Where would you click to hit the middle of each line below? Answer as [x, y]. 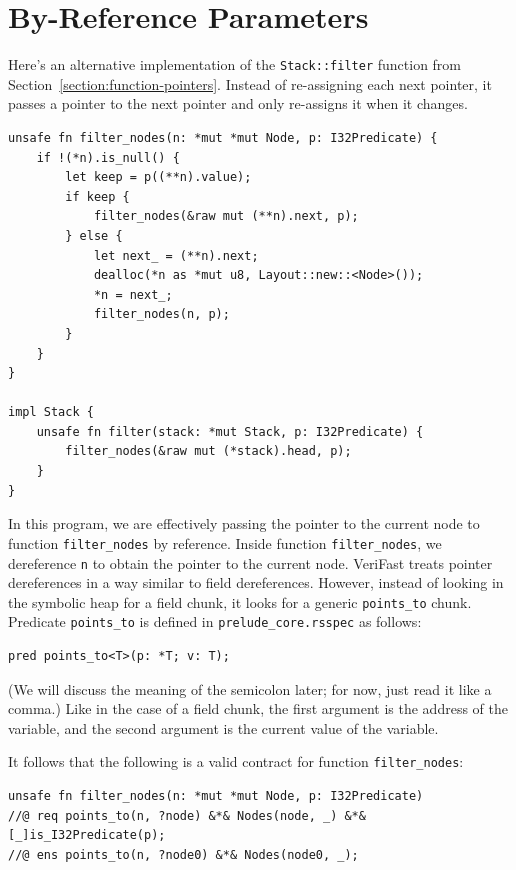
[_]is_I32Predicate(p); [87, 835]
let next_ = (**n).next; [176, 255]
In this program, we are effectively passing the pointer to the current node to [244, 523]
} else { [94, 235]
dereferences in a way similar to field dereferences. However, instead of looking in [256, 582]
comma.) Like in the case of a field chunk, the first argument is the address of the [258, 708]
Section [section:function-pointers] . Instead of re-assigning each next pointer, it [250, 83]
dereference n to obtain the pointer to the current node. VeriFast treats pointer [250, 562]
